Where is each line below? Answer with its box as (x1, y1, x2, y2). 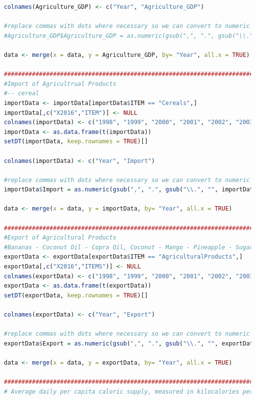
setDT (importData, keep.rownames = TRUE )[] (4, 138, 148, 145)
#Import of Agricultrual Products (4, 80, 117, 87)
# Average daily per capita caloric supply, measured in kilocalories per (4, 388, 254, 395)
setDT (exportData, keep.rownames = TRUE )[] (4, 292, 148, 299)
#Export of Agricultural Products (4, 234, 117, 241)
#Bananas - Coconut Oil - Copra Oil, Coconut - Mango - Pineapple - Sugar (4, 243, 254, 251)
